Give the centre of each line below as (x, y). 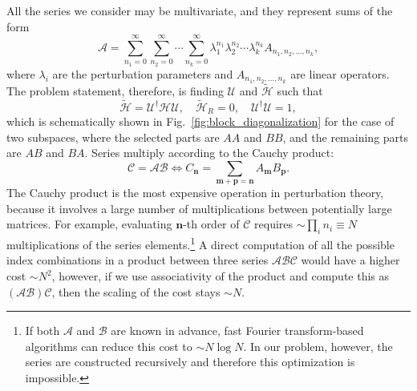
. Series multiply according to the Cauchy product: (209, 153)
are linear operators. (340, 73)
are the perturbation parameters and (143, 73)
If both (43, 331)
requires (274, 224)
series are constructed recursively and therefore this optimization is (190, 362)
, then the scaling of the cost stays (136, 291)
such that (300, 90)
